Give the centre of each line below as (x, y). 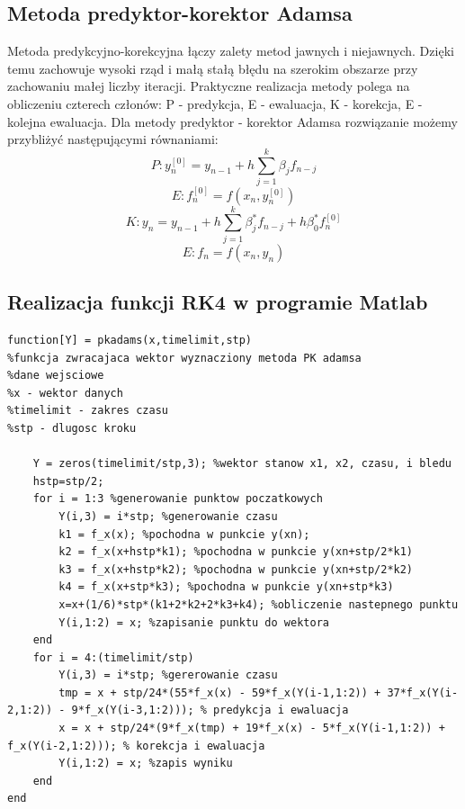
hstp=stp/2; (68, 481)
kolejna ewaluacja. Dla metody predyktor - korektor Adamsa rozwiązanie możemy (232, 121)
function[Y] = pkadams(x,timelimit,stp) (130, 340)
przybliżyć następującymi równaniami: (113, 139)
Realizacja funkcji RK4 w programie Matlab (218, 302)
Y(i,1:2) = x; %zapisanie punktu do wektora (194, 622)
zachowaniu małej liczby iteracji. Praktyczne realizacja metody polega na (209, 86)
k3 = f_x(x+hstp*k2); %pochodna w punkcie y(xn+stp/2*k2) (236, 569)
